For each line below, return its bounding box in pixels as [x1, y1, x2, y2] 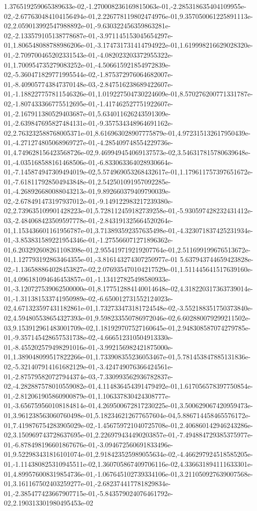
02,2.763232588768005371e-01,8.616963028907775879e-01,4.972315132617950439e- [4, 127, 251, 138]
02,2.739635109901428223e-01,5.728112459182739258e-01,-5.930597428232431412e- [4, 205, 253, 216]
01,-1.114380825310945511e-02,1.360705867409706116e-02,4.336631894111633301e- [4, 458, 253, 469]
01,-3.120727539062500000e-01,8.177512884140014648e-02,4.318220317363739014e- [4, 283, 253, 294]
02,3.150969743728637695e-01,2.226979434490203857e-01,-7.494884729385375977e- [4, 429, 253, 440]
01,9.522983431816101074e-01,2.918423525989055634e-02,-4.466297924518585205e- [4, 449, 253, 459]
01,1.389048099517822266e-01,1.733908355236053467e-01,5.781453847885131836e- [4, 351, 251, 362]
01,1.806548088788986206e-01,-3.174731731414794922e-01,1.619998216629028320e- [4, 40, 253, 50]
